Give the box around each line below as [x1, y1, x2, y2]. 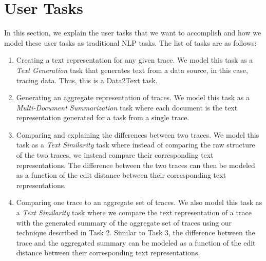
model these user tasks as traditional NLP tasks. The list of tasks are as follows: [4, 37, 257, 48]
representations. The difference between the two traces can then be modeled [16, 159, 255, 170]
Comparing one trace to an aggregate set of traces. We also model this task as [16, 197, 262, 208]
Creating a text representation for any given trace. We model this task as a [16, 54, 253, 65]
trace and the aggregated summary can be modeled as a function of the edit [16, 237, 256, 248]
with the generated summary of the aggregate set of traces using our [16, 217, 232, 228]
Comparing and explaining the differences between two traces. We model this [16, 129, 259, 140]
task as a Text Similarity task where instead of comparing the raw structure [16, 139, 255, 150]
